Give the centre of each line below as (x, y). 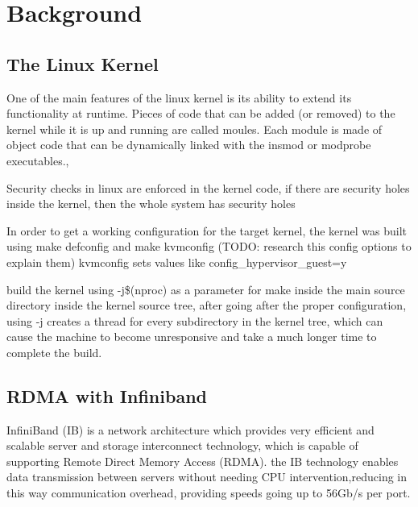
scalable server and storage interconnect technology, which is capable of (182, 445)
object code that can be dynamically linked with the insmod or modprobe (189, 145)
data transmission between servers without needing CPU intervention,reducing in (207, 477)
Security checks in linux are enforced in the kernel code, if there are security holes (208, 187)
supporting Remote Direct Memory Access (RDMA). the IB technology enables (203, 461)
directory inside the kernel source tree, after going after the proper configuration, (207, 305)
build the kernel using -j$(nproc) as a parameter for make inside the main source (206, 289)
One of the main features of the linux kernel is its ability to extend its (179, 97)
